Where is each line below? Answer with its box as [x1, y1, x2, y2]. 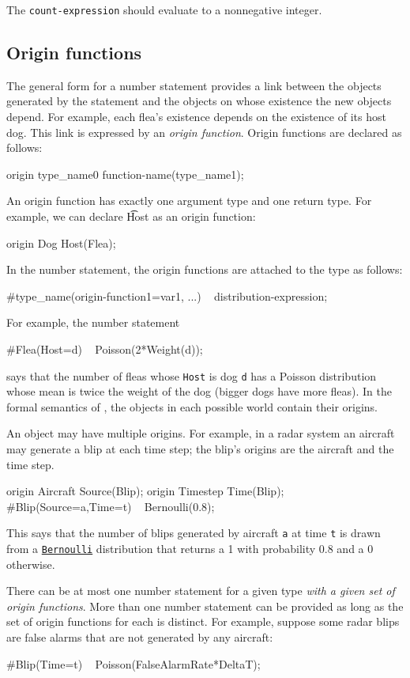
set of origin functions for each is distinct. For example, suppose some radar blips [6, 613, 400, 630]
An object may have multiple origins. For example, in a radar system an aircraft [6, 425, 395, 441]
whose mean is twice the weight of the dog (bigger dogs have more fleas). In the [6, 383, 392, 400]
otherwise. [6, 555, 55, 572]
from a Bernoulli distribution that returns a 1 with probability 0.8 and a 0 [6, 540, 374, 557]
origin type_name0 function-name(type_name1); [6, 165, 244, 182]
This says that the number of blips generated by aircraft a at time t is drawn [6, 525, 381, 541]
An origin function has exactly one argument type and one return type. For [6, 192, 372, 209]
